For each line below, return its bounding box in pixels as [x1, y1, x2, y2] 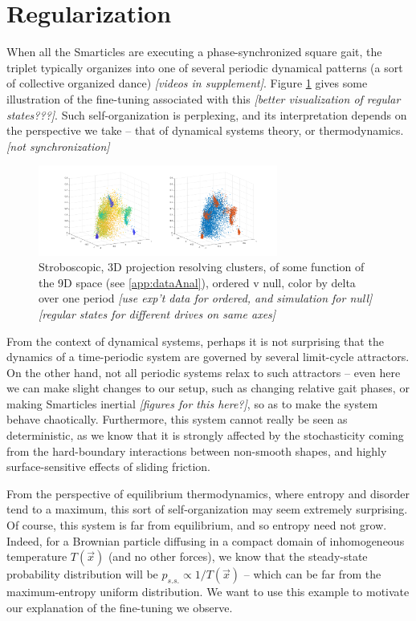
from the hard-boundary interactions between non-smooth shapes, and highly [6, 442, 387, 459]
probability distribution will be [6, 566, 158, 582]
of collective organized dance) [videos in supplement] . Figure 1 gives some [6, 75, 368, 91]
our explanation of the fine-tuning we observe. [6, 599, 233, 615]
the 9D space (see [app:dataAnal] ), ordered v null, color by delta [39, 274, 356, 290]
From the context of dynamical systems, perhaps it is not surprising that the [6, 332, 384, 349]
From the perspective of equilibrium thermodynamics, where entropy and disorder [6, 485, 410, 501]
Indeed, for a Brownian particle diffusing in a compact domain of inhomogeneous [6, 532, 405, 549]
